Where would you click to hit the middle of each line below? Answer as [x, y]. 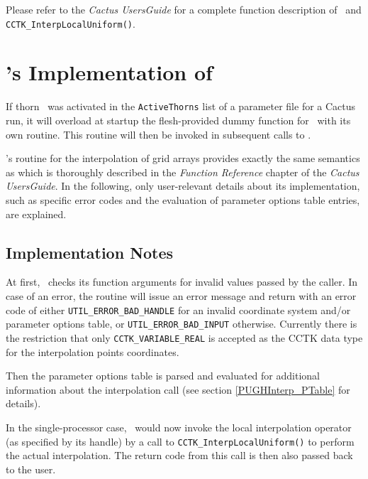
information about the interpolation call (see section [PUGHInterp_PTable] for [178, 389]
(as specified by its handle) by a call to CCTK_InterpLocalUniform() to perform [180, 441]
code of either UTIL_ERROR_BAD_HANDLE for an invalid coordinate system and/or [178, 310]
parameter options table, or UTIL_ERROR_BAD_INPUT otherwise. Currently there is [182, 324]
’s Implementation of [109, 72]
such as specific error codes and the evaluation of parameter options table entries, [183, 200]
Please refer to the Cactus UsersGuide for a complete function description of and [184, 9]
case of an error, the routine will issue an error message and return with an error [181, 295]
